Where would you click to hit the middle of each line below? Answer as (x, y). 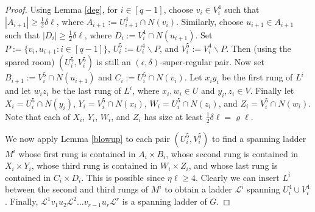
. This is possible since (123, 177)
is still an (114, 62)
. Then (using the (259, 48)
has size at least (174, 116)
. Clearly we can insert (238, 177)
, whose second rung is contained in (232, 153)
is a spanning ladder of (165, 201)
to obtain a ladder (198, 189)
